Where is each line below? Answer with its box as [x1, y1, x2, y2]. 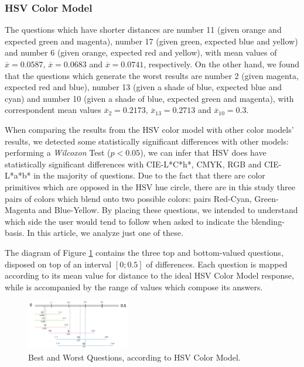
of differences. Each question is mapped [146, 258, 288, 270]
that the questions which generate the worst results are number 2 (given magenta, [5, 69, 299, 81]
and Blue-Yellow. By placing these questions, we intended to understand [38, 204, 298, 216]
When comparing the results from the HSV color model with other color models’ [5, 123, 294, 135]
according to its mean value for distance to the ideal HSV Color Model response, [5, 269, 294, 282]
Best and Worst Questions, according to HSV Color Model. [28, 351, 241, 363]
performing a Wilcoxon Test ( [5, 146, 111, 159]
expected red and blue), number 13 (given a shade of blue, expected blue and [5, 81, 282, 93]
